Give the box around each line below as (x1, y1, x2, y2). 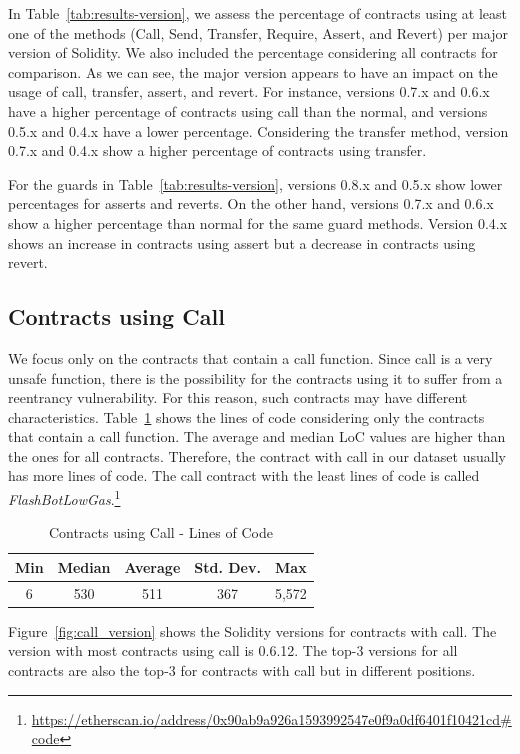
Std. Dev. (194, 556, 261, 577)
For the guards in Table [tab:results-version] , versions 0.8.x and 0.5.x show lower (8, 173, 503, 194)
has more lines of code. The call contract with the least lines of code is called (8, 465, 480, 486)
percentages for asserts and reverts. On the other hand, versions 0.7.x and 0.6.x (8, 193, 494, 214)
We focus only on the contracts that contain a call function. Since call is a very (8, 347, 493, 368)
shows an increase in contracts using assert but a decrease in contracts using (8, 232, 476, 253)
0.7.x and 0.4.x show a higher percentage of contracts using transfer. (8, 140, 427, 161)
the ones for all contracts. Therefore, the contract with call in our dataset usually (8, 445, 506, 466)
